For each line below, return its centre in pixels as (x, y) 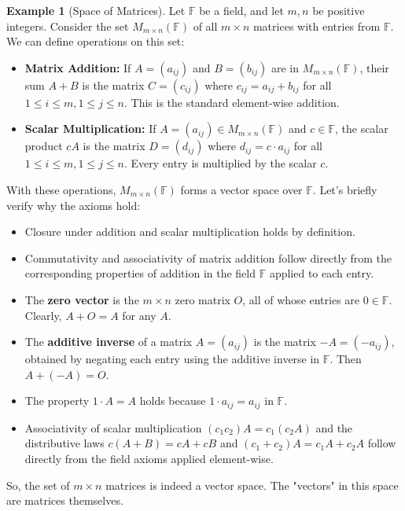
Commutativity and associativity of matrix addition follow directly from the (208, 257)
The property (57, 401)
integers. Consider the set (68, 26)
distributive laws (64, 443)
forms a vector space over (241, 189)
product (44, 146)
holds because (173, 401)
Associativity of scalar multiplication (113, 427)
